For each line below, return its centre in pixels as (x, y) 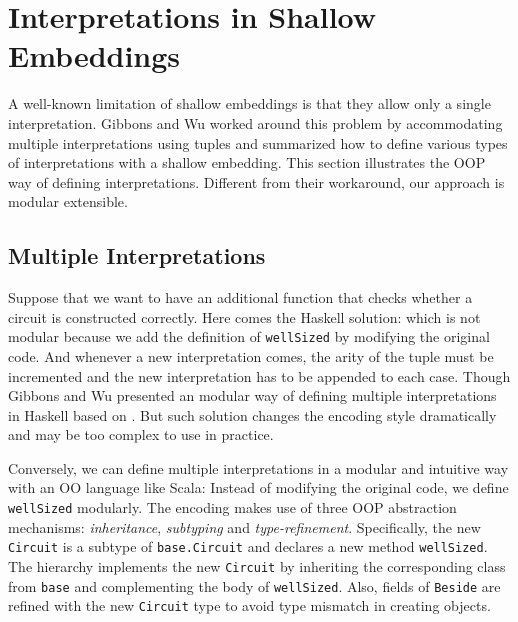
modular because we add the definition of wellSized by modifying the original (249, 336)
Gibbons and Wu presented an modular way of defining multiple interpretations (252, 395)
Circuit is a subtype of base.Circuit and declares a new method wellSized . (248, 546)
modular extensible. (68, 201)
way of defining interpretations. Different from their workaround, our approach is (256, 181)
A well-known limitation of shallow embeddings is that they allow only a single (249, 103)
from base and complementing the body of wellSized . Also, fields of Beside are (254, 585)
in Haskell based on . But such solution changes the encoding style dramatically (252, 414)
